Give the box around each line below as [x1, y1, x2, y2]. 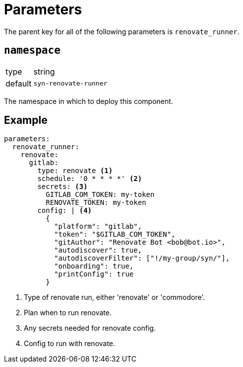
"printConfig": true [54, 270, 134, 278]
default [5, 78, 32, 89]
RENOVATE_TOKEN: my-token [46, 198, 146, 207]
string [33, 66, 55, 77]
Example [4, 114, 48, 127]
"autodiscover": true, [54, 246, 142, 255]
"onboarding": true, [54, 262, 134, 271]
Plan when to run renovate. [24, 308, 112, 317]
